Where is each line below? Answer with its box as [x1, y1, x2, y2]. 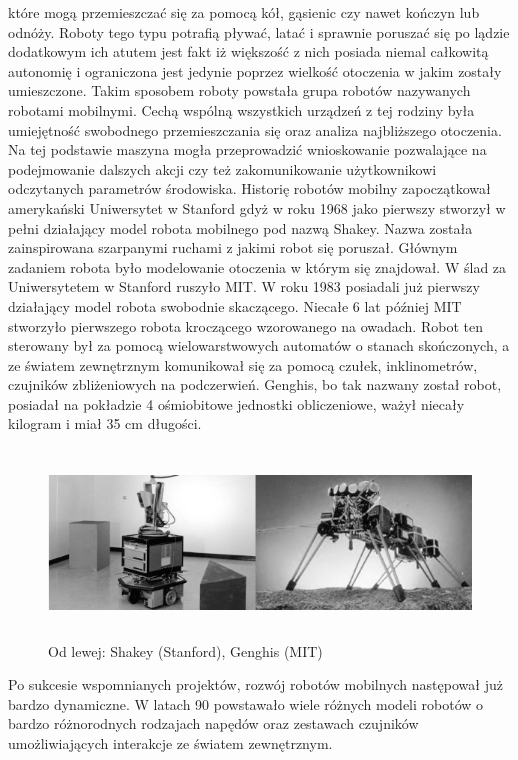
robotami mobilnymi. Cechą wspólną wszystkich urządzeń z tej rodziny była [8, 99, 475, 120]
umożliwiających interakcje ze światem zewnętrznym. [8, 733, 333, 753]
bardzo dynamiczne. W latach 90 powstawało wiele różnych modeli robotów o [8, 693, 484, 714]
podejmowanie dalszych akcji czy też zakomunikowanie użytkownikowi [8, 158, 437, 179]
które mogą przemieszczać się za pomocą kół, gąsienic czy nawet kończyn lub [8, 2, 480, 22]
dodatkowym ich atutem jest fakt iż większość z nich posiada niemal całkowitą [8, 41, 489, 62]
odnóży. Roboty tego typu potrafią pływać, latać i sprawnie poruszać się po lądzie [8, 21, 510, 42]
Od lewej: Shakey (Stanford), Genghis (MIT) [48, 640, 323, 661]
